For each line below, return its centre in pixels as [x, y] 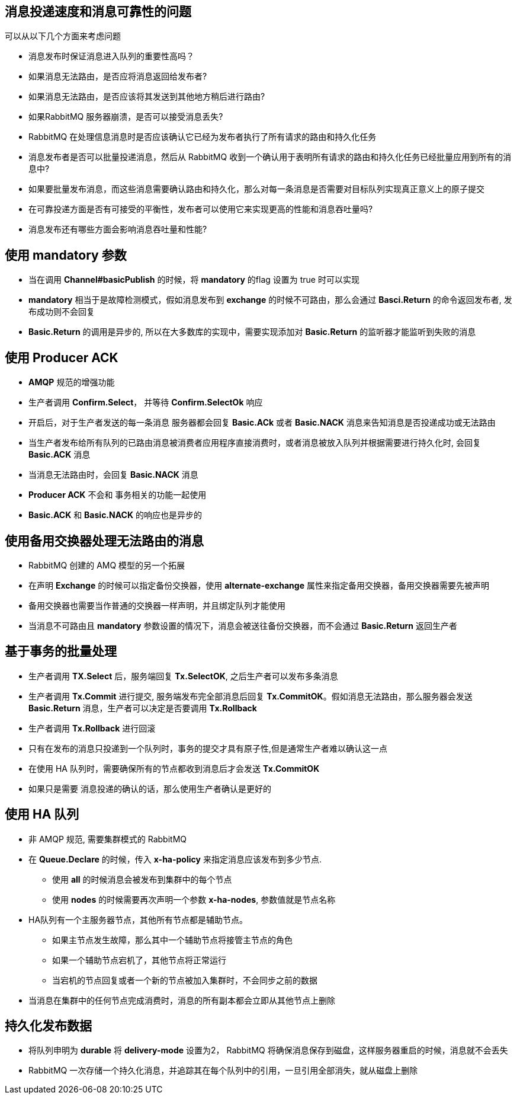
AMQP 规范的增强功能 [72, 382]
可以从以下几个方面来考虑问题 [63, 36]
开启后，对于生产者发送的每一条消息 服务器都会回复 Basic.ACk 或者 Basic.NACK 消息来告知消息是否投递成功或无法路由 [262, 423]
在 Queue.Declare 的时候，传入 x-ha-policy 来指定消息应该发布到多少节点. [175, 859]
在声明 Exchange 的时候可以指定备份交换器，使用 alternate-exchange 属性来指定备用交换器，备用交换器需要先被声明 [259, 585]
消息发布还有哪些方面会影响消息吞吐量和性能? [118, 229]
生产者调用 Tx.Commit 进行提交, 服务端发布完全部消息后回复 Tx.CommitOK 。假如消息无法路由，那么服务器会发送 [251, 696]
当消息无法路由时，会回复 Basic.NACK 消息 [113, 475]
